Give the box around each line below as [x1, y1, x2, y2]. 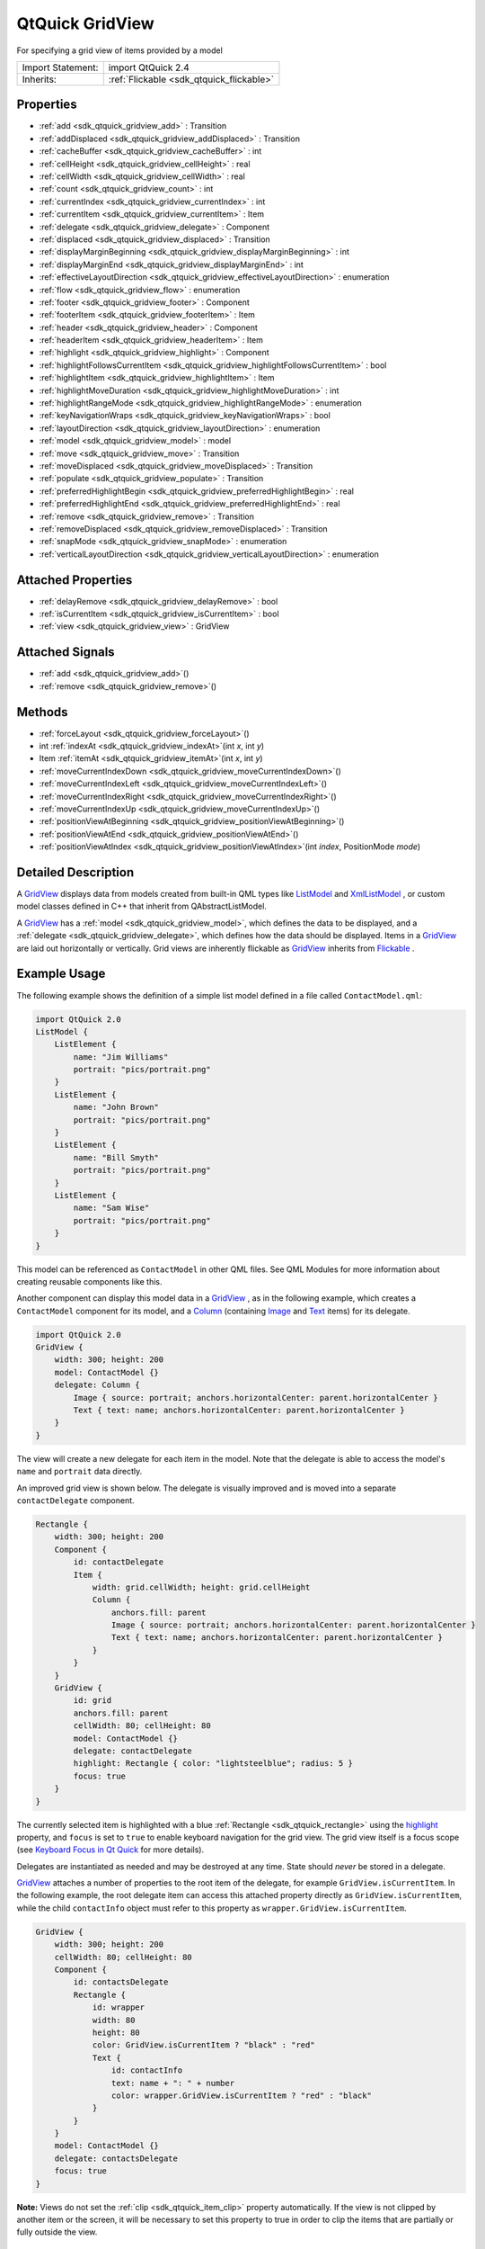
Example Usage [16, 966, 106, 981]
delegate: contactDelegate [73, 1745, 192, 1756]
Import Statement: [22, 61, 99, 74]
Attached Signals [16, 644, 116, 660]
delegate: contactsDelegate [54, 2153, 179, 2164]
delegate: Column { [54, 1380, 141, 1390]
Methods [16, 704, 68, 720]
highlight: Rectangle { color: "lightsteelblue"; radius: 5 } [73, 1759, 354, 1769]
